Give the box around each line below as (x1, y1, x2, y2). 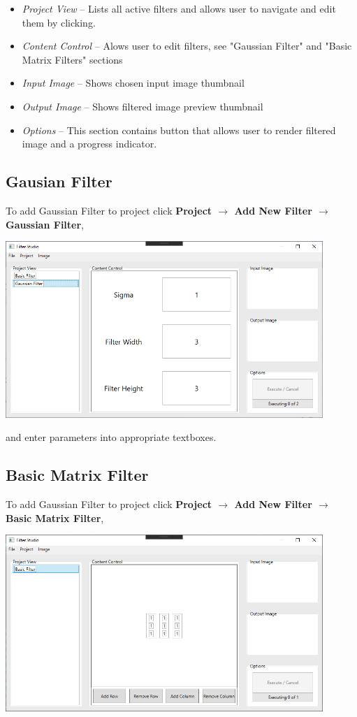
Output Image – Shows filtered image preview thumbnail (22, 99, 263, 113)
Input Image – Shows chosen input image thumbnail (22, 75, 245, 90)
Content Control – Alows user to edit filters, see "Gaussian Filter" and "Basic (22, 38, 352, 53)
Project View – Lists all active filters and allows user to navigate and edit (22, 1, 336, 15)
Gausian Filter (6, 171, 112, 192)
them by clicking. (22, 15, 96, 29)
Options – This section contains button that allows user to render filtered (22, 122, 336, 137)
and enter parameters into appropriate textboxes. (6, 430, 217, 444)
